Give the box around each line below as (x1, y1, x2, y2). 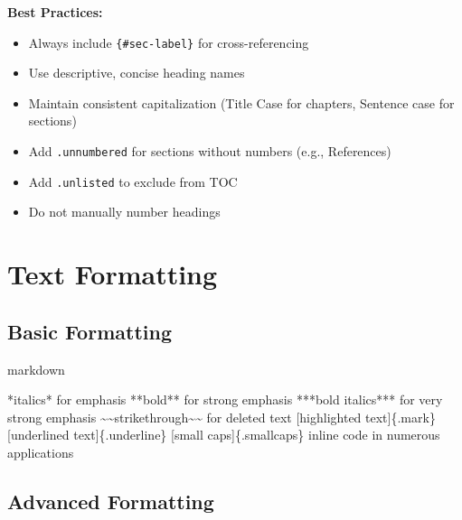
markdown (7, 359, 65, 378)
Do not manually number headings (28, 202, 221, 221)
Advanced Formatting (7, 487, 214, 515)
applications (7, 442, 74, 461)
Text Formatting (7, 255, 218, 292)
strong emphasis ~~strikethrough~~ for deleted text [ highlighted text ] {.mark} (7, 407, 436, 426)
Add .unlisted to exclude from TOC (28, 172, 238, 190)
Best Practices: (7, 3, 103, 21)
